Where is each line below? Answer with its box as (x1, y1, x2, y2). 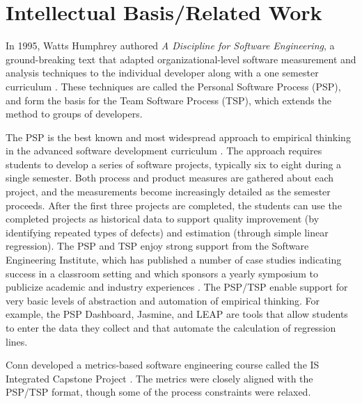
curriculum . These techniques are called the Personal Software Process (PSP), (6, 79, 341, 93)
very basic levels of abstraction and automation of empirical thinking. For (6, 293, 320, 307)
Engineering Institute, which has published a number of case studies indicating (6, 252, 342, 267)
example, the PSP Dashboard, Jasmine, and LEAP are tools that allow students (6, 307, 348, 321)
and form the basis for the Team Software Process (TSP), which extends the (6, 92, 331, 107)
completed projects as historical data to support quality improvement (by (6, 211, 320, 226)
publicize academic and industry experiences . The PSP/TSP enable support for (6, 280, 348, 294)
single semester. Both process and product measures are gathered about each (6, 170, 334, 185)
